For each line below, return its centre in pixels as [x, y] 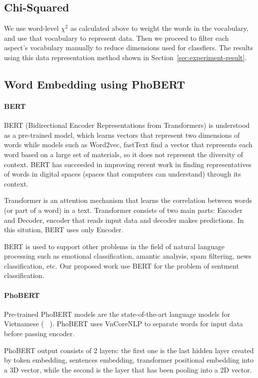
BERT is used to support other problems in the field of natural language [114, 246]
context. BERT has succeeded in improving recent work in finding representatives [128, 164]
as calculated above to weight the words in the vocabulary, [159, 28]
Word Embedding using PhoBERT [95, 84]
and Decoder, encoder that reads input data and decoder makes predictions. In [124, 220]
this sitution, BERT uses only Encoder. [64, 230]
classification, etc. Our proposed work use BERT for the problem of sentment [122, 265]
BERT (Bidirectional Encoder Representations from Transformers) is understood [127, 125]
